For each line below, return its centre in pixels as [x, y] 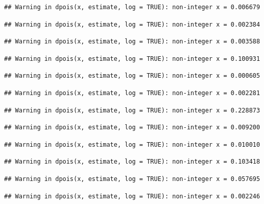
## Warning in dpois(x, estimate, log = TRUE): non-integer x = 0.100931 [132, 59]
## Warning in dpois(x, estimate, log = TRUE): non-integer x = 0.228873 [132, 110]
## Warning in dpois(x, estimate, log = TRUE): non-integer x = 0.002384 [132, 24]
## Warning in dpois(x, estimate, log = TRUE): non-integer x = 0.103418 [132, 162]
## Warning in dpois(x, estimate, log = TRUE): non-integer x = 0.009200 [132, 128]
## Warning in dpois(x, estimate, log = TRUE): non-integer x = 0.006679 [132, 7]
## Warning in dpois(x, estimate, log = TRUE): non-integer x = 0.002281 [132, 93]
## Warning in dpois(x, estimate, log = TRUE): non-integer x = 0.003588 [132, 42]
